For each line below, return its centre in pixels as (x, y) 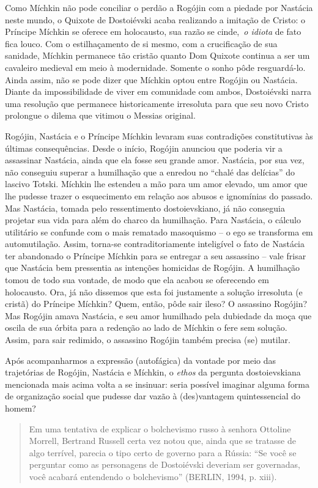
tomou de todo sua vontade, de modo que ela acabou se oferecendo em (137, 280)
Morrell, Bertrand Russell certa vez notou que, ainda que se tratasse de (162, 441)
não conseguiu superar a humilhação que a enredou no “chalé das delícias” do (150, 172)
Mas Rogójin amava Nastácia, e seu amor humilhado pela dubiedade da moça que (158, 315)
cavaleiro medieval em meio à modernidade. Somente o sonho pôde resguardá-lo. (155, 67)
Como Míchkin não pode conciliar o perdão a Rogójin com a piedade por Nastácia (159, 7)
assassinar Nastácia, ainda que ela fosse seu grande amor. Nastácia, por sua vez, (155, 160)
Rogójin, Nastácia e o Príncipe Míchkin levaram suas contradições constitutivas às (159, 135)
